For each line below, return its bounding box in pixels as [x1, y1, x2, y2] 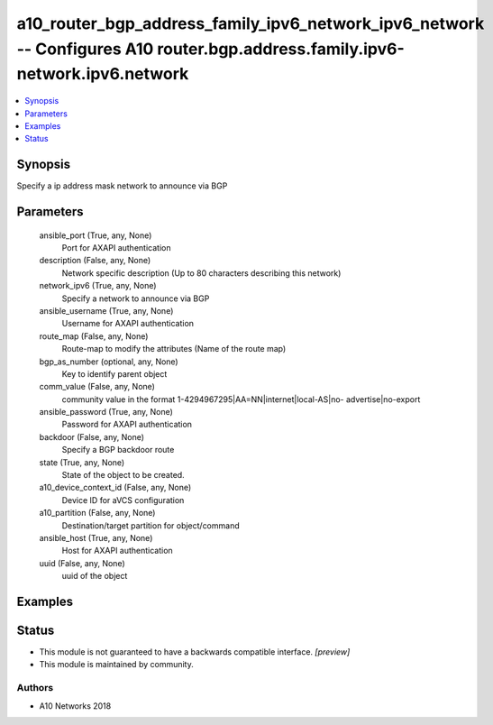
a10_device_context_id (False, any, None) [39, 482, 192, 493]
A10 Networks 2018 [39, 700, 112, 711]
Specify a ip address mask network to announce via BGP [16, 180, 228, 191]
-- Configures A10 [16, 39, 154, 59]
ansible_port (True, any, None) [39, 230, 152, 241]
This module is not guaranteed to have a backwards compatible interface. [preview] [39, 647, 351, 657]
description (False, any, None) [39, 255, 151, 266]
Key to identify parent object [61, 368, 168, 379]
